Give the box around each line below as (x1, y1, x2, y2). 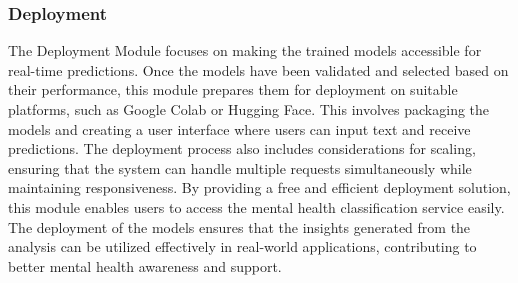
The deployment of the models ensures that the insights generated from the (8, 216, 471, 237)
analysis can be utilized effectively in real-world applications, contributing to (8, 236, 477, 257)
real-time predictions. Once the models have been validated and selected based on (8, 59, 509, 80)
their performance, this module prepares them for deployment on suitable (8, 79, 458, 100)
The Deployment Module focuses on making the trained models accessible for (8, 40, 482, 61)
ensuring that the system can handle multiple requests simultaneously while (8, 157, 472, 178)
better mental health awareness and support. (8, 255, 282, 276)
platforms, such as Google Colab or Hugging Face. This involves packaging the (8, 99, 490, 119)
